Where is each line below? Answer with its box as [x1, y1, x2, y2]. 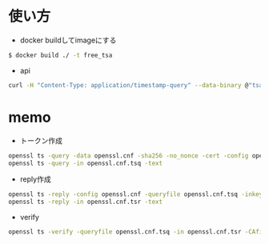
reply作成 [19, 174, 51, 184]
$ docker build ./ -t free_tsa [8, 51, 113, 59]
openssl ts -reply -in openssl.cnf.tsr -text [8, 198, 163, 206]
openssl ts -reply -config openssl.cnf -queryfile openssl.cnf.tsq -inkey [8, 190, 263, 198]
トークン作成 [19, 135, 62, 145]
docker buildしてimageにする [19, 35, 117, 45]
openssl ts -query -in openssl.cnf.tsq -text [8, 159, 163, 167]
